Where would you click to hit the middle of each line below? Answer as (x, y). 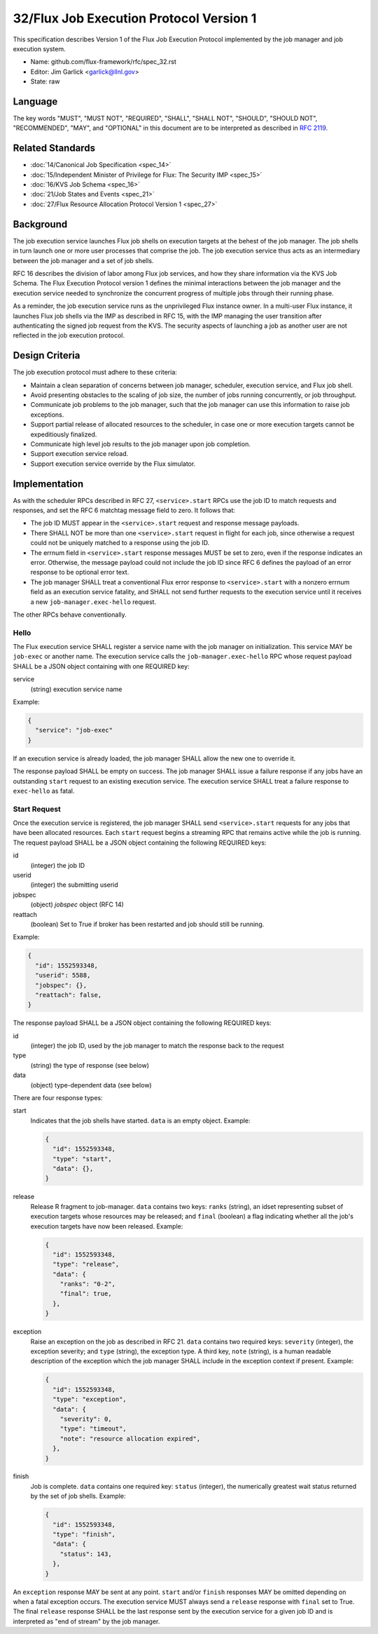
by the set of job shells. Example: (78, 1496)
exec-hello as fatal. (44, 791)
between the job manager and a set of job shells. (83, 260)
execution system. (39, 48)
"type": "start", (82, 1159)
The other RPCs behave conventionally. (70, 615)
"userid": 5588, (63, 976)
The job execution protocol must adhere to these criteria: (95, 373)
